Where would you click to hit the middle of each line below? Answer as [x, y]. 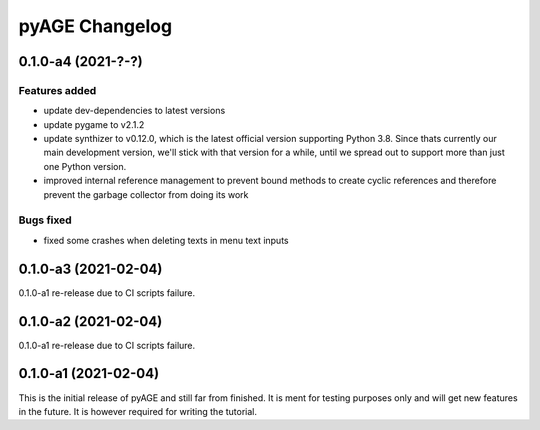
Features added [57, 90]
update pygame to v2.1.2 [94, 124]
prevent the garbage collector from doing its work [146, 194]
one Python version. [85, 166]
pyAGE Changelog [95, 26]
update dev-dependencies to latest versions [134, 111]
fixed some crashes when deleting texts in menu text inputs [166, 240]
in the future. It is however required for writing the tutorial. [138, 411]
